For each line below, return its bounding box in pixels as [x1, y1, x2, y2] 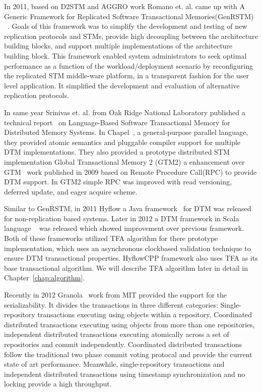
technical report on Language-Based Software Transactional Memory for [4, 117, 230, 127]
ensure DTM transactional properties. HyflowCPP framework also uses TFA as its [4, 253, 258, 263]
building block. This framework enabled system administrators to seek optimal [4, 50, 247, 61]
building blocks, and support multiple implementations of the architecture [4, 40, 233, 51]
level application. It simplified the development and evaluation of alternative [4, 80, 240, 90]
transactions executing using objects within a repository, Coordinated [37, 309, 252, 320]
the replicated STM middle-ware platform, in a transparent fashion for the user [4, 70, 249, 81]
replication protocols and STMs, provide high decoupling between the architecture [4, 30, 258, 41]
